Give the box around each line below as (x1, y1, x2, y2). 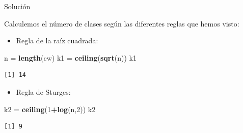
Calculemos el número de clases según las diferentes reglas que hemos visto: (4, 18, 239, 29)
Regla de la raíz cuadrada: (16, 35, 98, 46)
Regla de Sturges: (16, 86, 71, 97)
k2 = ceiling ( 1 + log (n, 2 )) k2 (4, 103, 96, 114)
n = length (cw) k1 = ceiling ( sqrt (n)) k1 (4, 52, 137, 63)
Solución (4, 1, 31, 11)
